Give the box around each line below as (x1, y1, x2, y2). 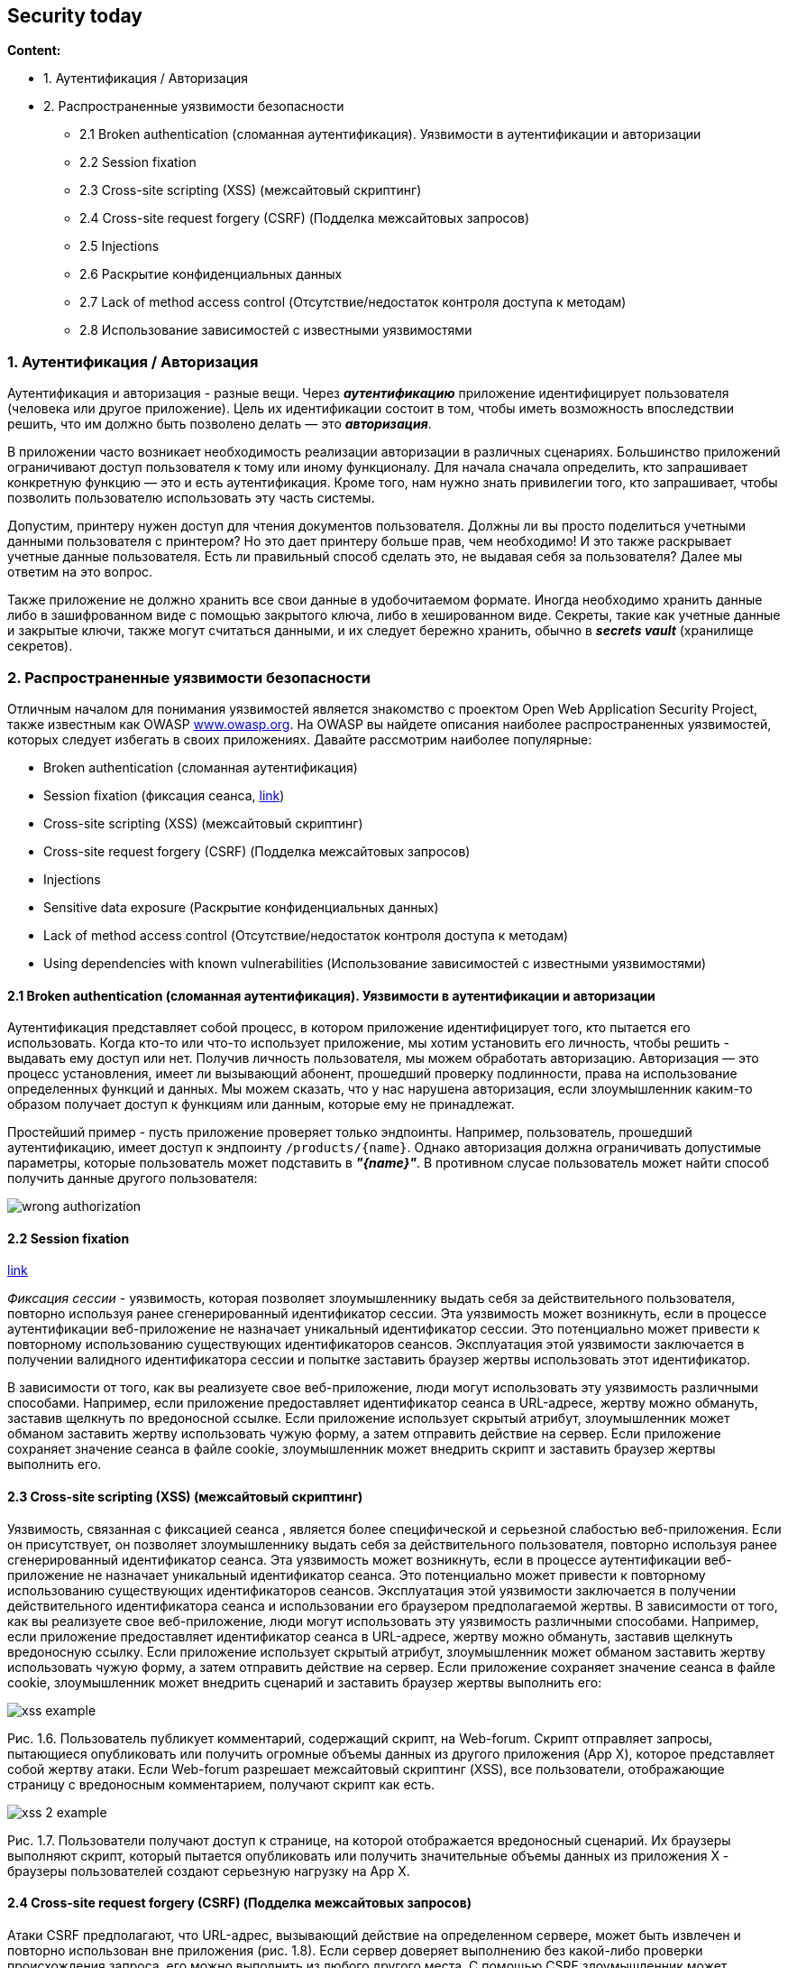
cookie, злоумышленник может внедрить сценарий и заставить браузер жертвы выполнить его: (7, 1674, 602, 1690)
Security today (7, 5, 142, 27)
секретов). (7, 638, 73, 654)
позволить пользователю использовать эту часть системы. (7, 490, 375, 506)
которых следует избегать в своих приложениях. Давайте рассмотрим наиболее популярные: (7, 731, 592, 747)
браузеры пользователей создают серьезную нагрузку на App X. (7, 1862, 410, 1879)
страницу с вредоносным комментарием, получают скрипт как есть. (7, 1776, 435, 1792)
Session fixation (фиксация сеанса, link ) (43, 787, 285, 803)
